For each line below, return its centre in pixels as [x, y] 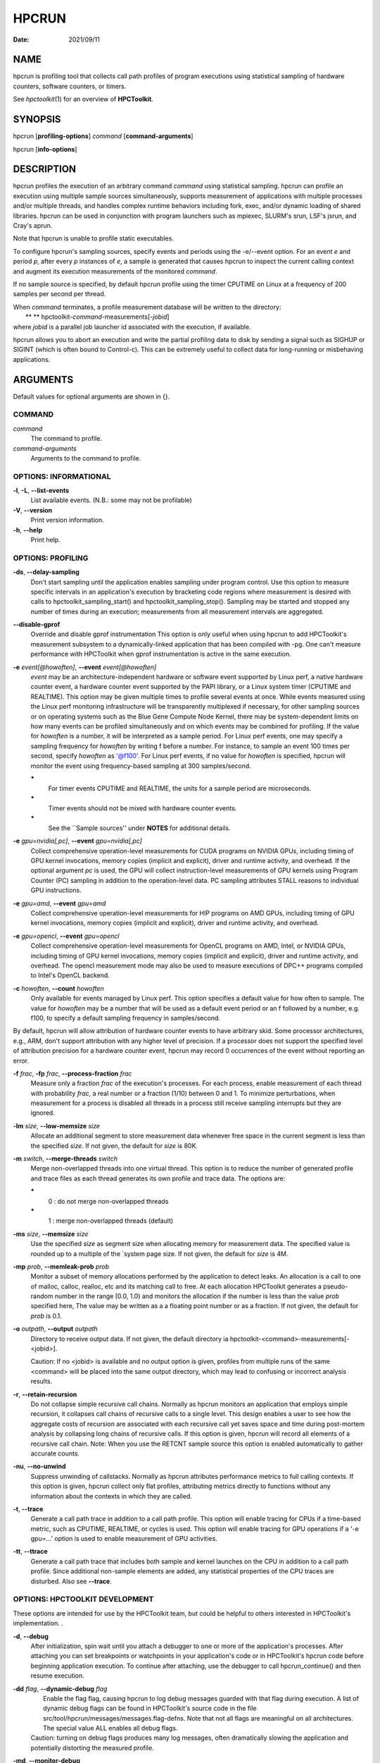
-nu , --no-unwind [39, 1466]
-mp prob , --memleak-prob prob [61, 1267]
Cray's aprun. [33, 225]
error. [21, 1061]
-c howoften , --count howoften [59, 988]
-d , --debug [31, 1636]
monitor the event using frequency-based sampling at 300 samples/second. [141, 766]
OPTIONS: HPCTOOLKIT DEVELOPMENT [83, 1599]
